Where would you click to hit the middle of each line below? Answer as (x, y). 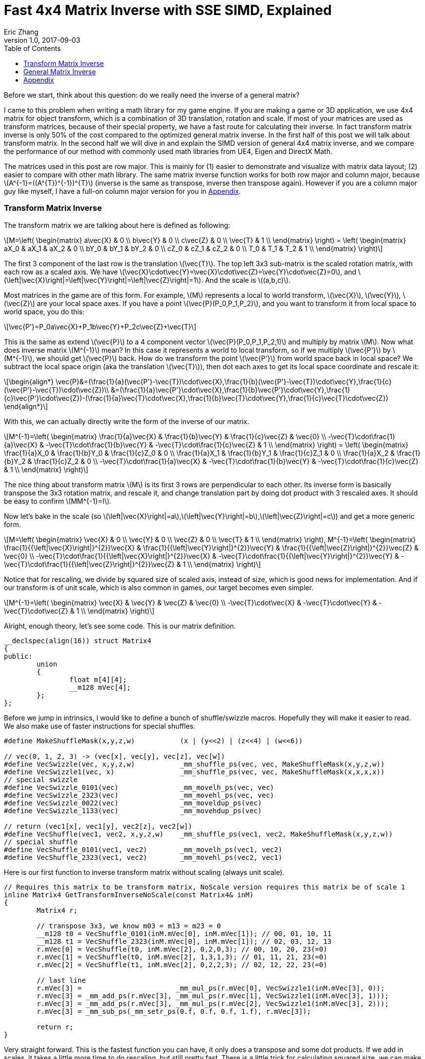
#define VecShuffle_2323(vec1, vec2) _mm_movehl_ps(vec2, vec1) (143, 857)
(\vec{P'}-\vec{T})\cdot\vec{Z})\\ (56, 390)
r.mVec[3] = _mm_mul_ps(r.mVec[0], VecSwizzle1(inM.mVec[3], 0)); (211, 988)
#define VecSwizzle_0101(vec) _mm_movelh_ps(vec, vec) (139, 787)
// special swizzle (41, 779)
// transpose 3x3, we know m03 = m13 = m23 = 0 (129, 926)
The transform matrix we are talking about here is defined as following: (117, 225)
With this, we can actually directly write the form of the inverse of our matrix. (127, 421)
